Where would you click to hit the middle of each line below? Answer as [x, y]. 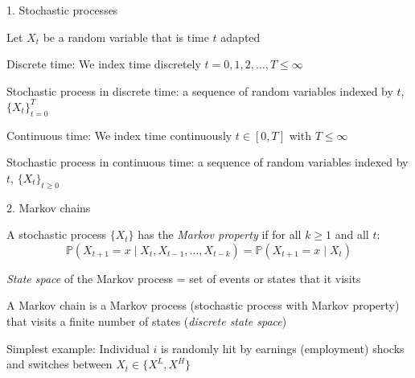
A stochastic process [56, 234]
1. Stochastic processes [62, 10]
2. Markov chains [49, 207]
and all [352, 234]
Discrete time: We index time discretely [104, 64]
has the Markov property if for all [220, 234]
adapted [240, 37]
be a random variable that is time [126, 37]
